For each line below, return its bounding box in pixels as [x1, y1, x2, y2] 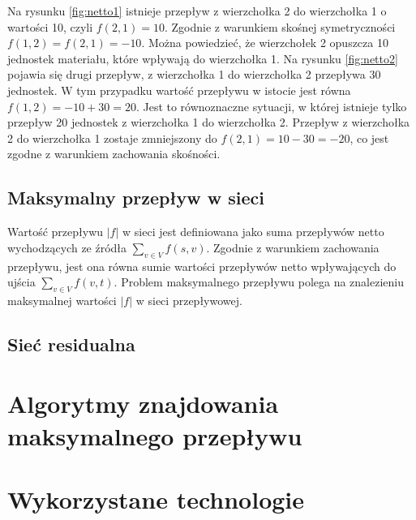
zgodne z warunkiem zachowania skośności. [7, 145, 221, 162]
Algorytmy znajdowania [7, 387, 279, 420]
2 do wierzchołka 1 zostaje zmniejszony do [7, 129, 217, 146]
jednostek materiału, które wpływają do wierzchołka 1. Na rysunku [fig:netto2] [7, 49, 398, 67]
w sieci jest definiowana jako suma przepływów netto [122, 223, 384, 240]
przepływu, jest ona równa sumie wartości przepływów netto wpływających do [7, 257, 397, 274]
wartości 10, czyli [7, 18, 93, 35]
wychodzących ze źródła [7, 239, 127, 256]
